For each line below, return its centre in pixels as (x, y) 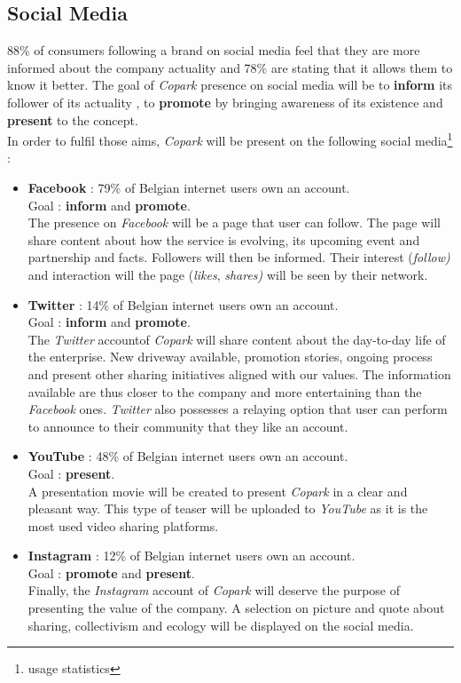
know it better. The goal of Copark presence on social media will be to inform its (230, 85)
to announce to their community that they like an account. (188, 426)
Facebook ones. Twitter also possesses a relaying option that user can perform (238, 409)
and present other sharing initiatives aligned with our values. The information (239, 373)
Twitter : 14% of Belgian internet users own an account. (183, 304)
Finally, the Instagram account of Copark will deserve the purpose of (214, 590)
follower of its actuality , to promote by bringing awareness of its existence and (225, 102)
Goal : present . (71, 473)
